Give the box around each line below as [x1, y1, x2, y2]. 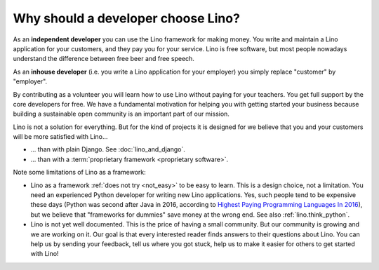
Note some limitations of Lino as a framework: [13, 168, 147, 177]
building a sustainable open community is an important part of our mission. [13, 109, 230, 119]
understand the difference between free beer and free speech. [13, 55, 194, 63]
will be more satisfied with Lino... [13, 133, 108, 141]
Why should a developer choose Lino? [13, 11, 240, 26]
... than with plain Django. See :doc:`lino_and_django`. [30, 145, 185, 154]
